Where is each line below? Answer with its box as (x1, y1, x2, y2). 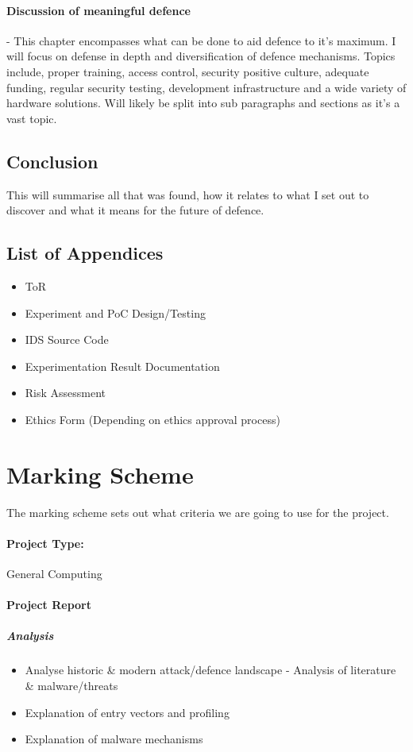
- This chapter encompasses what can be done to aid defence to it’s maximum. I (6, 32, 396, 48)
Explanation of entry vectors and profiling (25, 704, 230, 720)
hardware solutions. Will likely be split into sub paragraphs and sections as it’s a (6, 94, 400, 111)
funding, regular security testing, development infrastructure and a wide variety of (6, 79, 407, 95)
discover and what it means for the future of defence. (6, 202, 264, 218)
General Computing (6, 565, 102, 582)
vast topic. (6, 110, 57, 126)
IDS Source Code (25, 331, 109, 348)
